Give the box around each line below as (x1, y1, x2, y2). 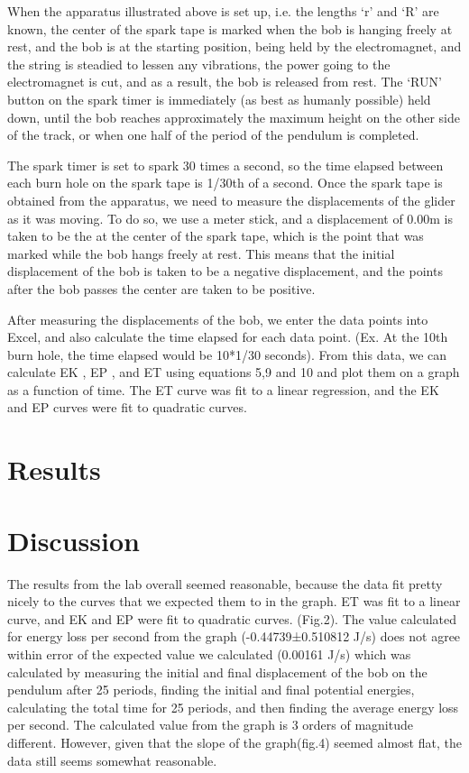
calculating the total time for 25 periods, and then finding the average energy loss (7, 697, 459, 716)
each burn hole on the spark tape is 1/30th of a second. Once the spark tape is (7, 173, 443, 192)
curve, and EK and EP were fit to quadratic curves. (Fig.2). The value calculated (7, 609, 457, 628)
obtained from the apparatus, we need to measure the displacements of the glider (7, 190, 455, 209)
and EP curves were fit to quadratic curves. (7, 398, 247, 417)
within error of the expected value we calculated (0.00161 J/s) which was (7, 644, 411, 663)
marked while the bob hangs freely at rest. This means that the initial (7, 244, 395, 262)
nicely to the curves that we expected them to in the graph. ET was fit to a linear (7, 592, 461, 611)
